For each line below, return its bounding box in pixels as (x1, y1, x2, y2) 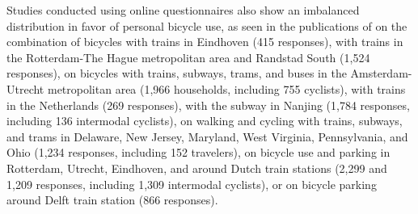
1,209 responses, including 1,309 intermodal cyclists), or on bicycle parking (6, 175, 377, 192)
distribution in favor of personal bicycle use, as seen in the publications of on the (6, 17, 407, 34)
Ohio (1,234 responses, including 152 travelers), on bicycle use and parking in (6, 144, 391, 161)
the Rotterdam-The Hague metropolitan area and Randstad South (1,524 (6, 48, 370, 65)
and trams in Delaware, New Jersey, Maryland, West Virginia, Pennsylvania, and (6, 128, 408, 145)
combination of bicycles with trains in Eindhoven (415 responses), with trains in (6, 33, 403, 50)
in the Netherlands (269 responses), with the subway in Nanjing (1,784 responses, (6, 96, 410, 113)
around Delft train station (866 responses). (6, 191, 218, 208)
